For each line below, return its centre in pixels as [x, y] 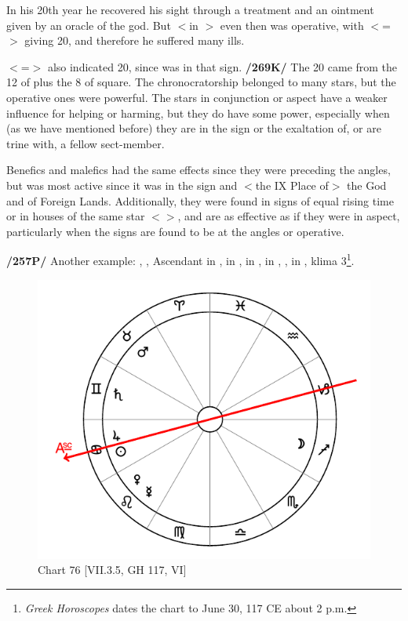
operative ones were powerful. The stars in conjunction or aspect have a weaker [197, 97]
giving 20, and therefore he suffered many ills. [135, 40]
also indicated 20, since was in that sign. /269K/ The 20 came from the [222, 66]
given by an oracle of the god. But [89, 25]
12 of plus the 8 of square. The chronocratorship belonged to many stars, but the [201, 82]
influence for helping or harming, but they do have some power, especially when [198, 113]
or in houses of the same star [76, 216]
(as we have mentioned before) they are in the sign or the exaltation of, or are [194, 128]
